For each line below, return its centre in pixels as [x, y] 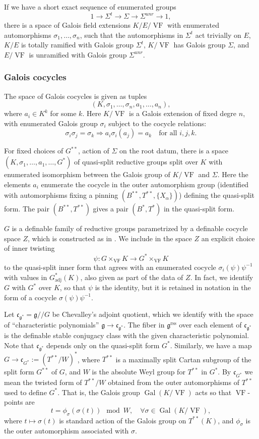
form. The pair [27, 209]
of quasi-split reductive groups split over [136, 162]
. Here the [233, 174]
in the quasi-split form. [199, 209]
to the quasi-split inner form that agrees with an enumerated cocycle [110, 267]
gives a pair [111, 209]
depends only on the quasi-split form [103, 345]
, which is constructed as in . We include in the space [110, 238]
